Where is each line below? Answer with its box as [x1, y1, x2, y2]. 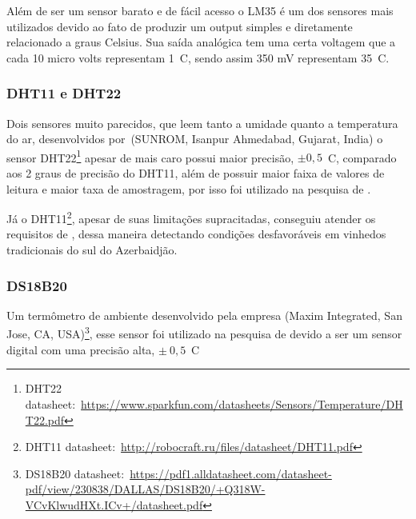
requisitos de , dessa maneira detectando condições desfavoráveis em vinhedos [6, 226, 386, 242]
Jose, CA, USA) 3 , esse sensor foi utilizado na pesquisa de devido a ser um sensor [6, 323, 402, 342]
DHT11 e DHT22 [6, 83, 122, 103]
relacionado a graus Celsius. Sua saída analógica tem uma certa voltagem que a [6, 34, 396, 50]
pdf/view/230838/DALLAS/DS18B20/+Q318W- [25, 481, 266, 497]
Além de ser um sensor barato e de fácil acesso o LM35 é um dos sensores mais [6, 2, 394, 18]
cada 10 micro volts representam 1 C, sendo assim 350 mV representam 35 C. [6, 49, 390, 66]
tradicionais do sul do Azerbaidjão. [6, 242, 178, 258]
